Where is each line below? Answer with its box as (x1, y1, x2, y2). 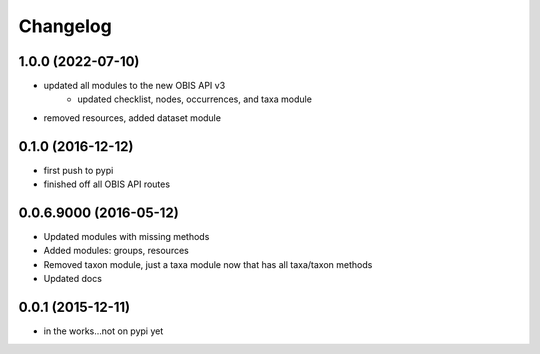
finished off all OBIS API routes (43, 178, 170, 190)
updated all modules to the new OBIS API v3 (43, 80, 226, 92)
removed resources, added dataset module (43, 111, 222, 124)
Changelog (18, 15, 112, 37)
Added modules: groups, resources (43, 245, 189, 257)
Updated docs (43, 273, 102, 285)
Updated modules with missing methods (43, 231, 210, 243)
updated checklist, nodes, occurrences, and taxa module (77, 93, 312, 105)
